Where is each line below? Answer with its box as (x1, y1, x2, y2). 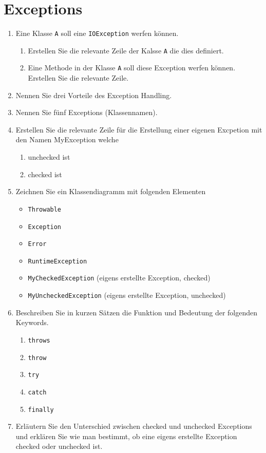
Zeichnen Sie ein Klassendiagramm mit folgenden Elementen (15, 186, 206, 197)
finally (28, 406, 54, 413)
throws (28, 336, 50, 344)
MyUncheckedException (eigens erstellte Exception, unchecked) (28, 290, 226, 300)
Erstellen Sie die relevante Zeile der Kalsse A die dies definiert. (28, 45, 224, 55)
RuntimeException (28, 257, 87, 265)
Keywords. (15, 317, 49, 328)
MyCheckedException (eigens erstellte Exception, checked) (28, 272, 211, 283)
